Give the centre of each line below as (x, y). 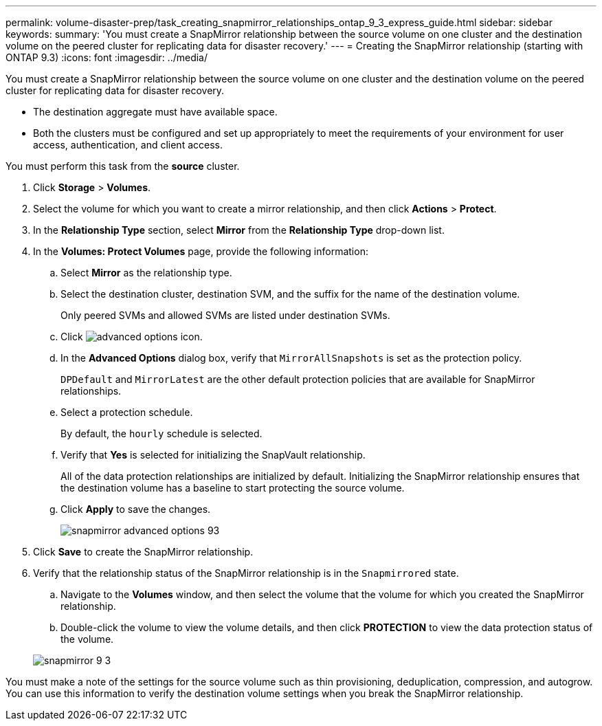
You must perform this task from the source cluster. (123, 166)
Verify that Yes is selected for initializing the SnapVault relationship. (213, 455)
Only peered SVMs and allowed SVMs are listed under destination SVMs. (225, 315)
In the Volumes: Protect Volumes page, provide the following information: (201, 251)
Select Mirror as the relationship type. (146, 273)
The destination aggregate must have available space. (155, 112)
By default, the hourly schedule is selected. (161, 433)
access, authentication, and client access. (128, 145)
